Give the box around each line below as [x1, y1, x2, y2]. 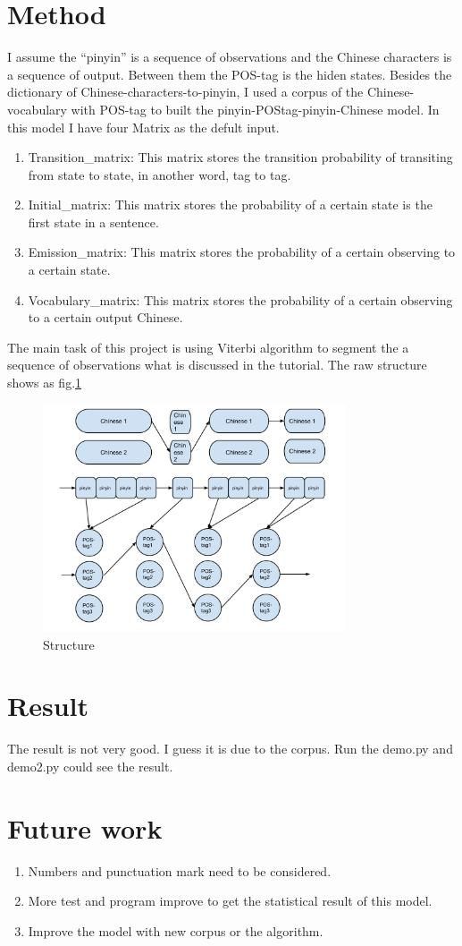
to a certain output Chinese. [28, 308, 183, 327]
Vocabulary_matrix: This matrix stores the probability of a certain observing [28, 290, 453, 309]
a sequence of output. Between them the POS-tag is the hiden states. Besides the [7, 64, 452, 83]
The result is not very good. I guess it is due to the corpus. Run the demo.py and [7, 739, 453, 758]
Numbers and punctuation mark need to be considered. [28, 861, 332, 880]
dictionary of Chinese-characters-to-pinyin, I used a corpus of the [7, 82, 364, 101]
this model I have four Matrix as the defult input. [7, 117, 280, 136]
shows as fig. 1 [7, 373, 82, 392]
